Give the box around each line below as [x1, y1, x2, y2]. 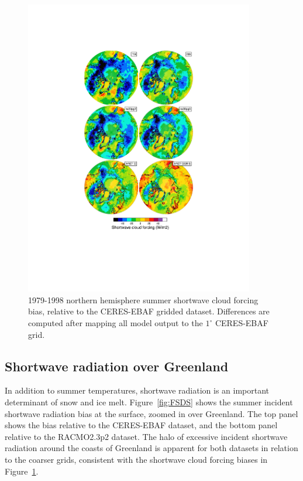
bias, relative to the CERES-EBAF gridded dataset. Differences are [28, 305, 270, 317]
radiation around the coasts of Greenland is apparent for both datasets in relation [5, 442, 298, 454]
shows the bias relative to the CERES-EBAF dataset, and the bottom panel [5, 419, 278, 431]
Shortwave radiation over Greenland [5, 357, 229, 375]
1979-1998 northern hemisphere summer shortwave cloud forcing [28, 293, 259, 306]
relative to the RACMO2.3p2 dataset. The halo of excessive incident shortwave [5, 430, 288, 442]
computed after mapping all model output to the [28, 317, 203, 329]
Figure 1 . [5, 465, 39, 477]
